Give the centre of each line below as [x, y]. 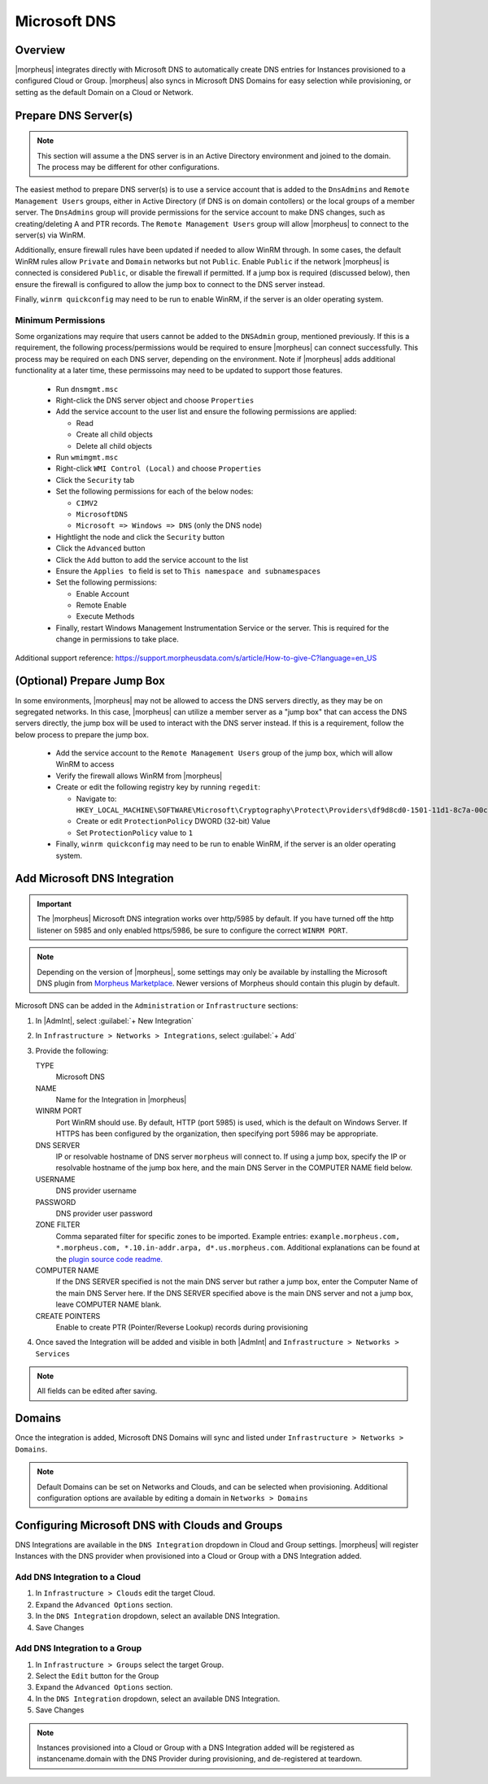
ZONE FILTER [58, 1225]
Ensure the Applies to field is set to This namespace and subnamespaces [188, 571]
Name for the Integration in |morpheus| [121, 1100]
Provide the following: [72, 1051]
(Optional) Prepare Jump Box [90, 681]
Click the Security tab [95, 480]
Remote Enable [101, 605]
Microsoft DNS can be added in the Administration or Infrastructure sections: [157, 1006]
